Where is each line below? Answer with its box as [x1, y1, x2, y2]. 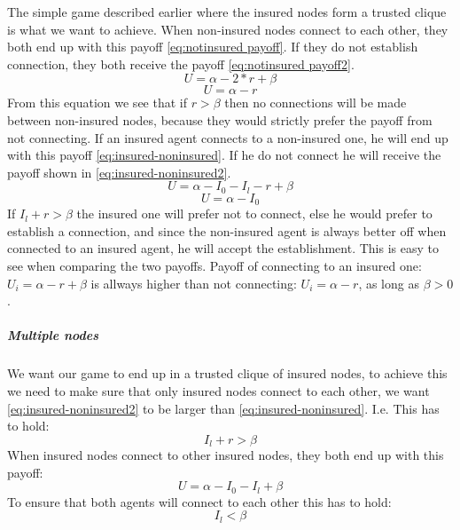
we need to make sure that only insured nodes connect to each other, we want [7, 381, 430, 399]
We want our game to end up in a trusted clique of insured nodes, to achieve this [7, 364, 448, 383]
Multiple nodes [7, 326, 99, 344]
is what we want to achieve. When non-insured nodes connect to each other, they [7, 20, 448, 38]
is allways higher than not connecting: [90, 273, 297, 292]
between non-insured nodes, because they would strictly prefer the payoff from [7, 110, 433, 129]
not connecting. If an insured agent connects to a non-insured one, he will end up [7, 128, 448, 146]
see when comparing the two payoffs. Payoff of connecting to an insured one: [7, 257, 422, 275]
